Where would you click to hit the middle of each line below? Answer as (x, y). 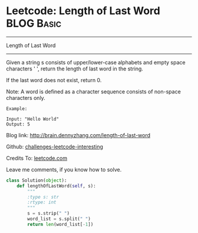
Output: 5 (18, 124)
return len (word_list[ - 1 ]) (60, 224)
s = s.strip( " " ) (48, 213)
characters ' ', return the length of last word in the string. (75, 69)
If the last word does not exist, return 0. (54, 80)
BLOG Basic (34, 23)
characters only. (26, 98)
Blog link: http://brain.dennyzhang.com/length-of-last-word (78, 135)
